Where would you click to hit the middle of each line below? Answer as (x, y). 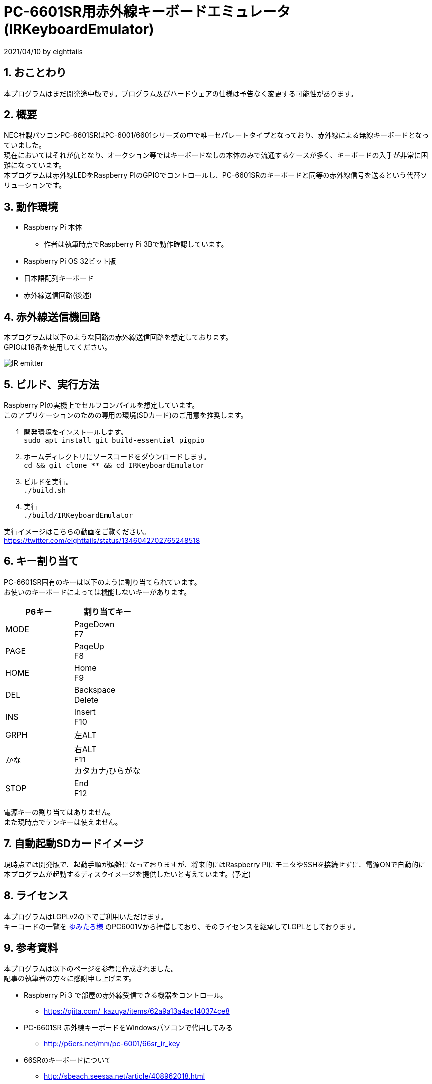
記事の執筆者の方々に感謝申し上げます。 (70, 978)
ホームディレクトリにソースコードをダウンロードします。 (117, 456)
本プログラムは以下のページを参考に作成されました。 (91, 969)
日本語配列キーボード (59, 278)
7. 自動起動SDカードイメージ (74, 844)
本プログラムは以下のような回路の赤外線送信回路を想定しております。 (118, 337)
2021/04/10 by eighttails (43, 51)
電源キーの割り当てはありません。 (60, 812)
